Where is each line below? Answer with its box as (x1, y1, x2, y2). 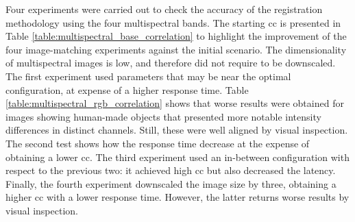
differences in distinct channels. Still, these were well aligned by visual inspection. (5, 123, 348, 137)
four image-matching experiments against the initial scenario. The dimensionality (5, 42, 347, 56)
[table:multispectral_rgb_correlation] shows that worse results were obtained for (5, 96, 344, 110)
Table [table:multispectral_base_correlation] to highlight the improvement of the (5, 29, 347, 43)
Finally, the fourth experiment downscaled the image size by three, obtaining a (5, 176, 336, 190)
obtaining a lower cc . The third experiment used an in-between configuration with (5, 149, 350, 164)
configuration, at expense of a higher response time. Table (5, 82, 249, 97)
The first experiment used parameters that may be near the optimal (5, 69, 291, 83)
